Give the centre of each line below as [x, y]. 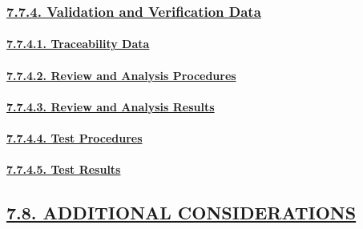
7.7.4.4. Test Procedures [75, 138]
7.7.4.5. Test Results [64, 169]
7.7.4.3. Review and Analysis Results [111, 106]
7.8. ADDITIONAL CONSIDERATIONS [181, 213]
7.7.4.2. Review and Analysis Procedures [121, 75]
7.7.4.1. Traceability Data [78, 44]
